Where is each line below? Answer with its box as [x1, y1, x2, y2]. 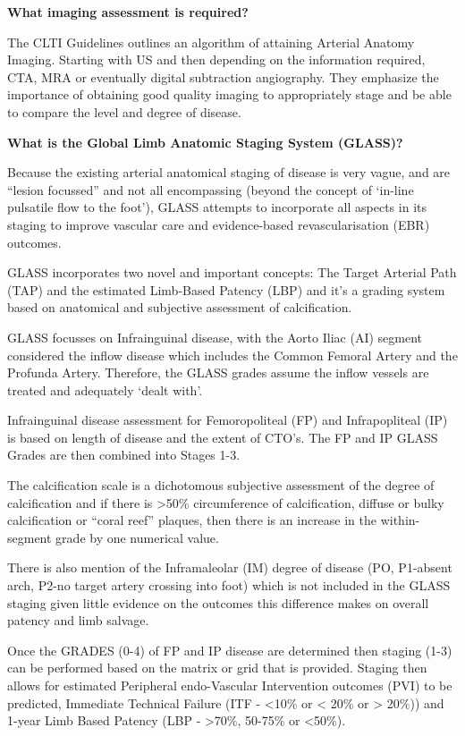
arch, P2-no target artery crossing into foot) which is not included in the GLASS [7, 576, 451, 595]
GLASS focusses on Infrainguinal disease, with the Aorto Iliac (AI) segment [7, 327, 422, 346]
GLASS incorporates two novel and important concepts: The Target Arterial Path [7, 263, 457, 282]
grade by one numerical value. [55, 528, 219, 546]
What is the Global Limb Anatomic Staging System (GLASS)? [7, 132, 403, 151]
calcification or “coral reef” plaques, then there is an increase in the [7, 511, 377, 529]
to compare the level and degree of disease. [7, 102, 241, 121]
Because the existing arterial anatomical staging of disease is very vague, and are [7, 163, 451, 182]
